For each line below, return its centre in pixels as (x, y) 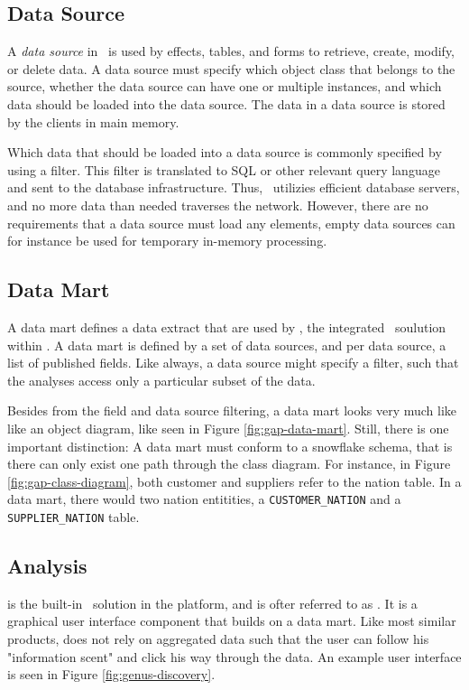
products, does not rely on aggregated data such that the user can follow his (218, 638)
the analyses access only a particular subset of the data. (161, 380)
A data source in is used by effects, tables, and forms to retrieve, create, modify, (231, 51)
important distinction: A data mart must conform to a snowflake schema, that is (230, 446)
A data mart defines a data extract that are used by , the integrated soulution (227, 326)
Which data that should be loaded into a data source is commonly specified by (225, 152)
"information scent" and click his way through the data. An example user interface (234, 656)
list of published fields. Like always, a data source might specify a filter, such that (233, 363)
